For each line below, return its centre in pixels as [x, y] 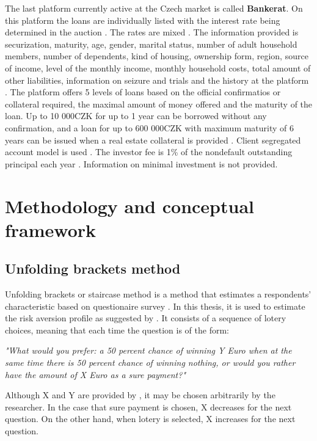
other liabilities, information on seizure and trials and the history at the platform [157, 80]
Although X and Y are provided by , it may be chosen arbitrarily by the [140, 395]
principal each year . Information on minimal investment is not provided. [141, 163]
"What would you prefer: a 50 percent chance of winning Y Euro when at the [148, 350]
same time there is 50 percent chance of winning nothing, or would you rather [150, 363]
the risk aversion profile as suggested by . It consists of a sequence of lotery [146, 318]
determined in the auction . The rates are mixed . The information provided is [152, 32]
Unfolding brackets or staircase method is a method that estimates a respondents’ [158, 294]
